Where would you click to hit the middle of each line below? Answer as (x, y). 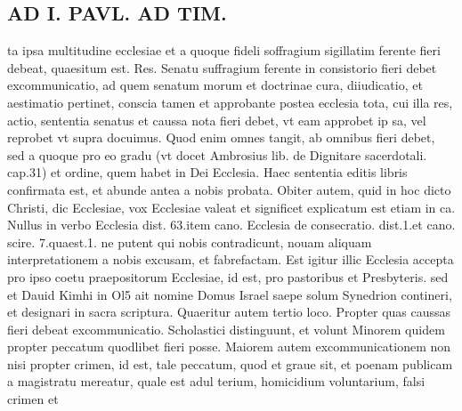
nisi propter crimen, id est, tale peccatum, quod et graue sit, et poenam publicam (230, 363)
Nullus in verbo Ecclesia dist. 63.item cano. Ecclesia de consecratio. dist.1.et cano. (231, 225)
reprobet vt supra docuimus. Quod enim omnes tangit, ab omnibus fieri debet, (221, 137)
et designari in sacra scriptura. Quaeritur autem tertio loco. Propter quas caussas (229, 312)
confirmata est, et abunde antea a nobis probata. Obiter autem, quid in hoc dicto (229, 189)
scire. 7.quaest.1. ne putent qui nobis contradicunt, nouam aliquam (190, 242)
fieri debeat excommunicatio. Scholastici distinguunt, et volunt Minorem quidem (226, 329)
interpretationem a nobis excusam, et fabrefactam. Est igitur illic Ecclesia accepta (231, 259)
